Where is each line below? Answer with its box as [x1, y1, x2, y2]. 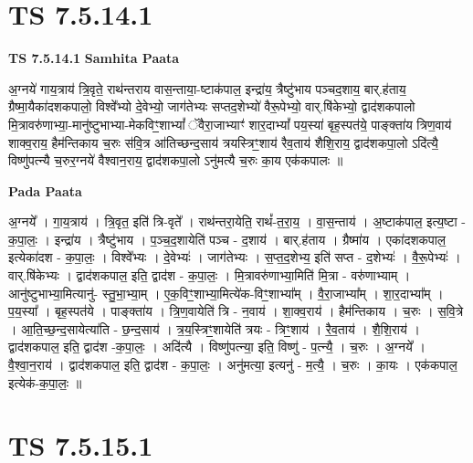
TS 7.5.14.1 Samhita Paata [8, 48, 180, 68]
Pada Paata [8, 181, 82, 200]
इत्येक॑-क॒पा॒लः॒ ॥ [8, 373, 82, 392]
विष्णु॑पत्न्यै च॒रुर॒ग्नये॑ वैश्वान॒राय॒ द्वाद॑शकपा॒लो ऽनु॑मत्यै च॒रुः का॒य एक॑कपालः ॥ [8, 151, 343, 170]
